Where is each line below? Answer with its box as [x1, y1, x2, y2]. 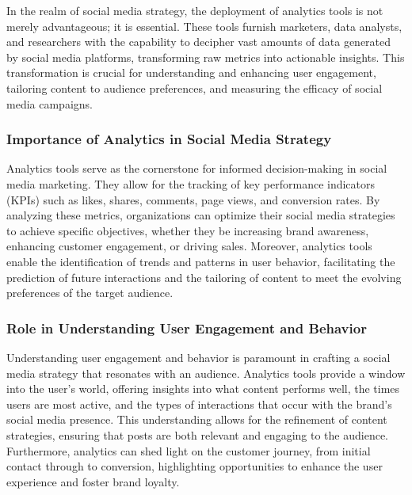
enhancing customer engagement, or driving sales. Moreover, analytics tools [6, 238, 372, 254]
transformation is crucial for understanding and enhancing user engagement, [6, 64, 376, 81]
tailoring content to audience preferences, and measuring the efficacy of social [6, 79, 383, 96]
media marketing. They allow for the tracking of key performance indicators [6, 175, 376, 192]
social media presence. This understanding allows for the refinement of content [6, 411, 387, 428]
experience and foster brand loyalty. [6, 473, 180, 489]
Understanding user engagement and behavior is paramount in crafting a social [6, 348, 391, 365]
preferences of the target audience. [6, 284, 174, 301]
